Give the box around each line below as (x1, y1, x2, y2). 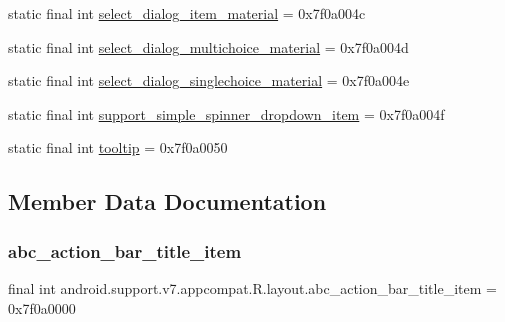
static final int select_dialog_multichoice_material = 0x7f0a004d (8, 36, 409, 57)
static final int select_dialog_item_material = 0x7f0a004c (8, 3, 366, 23)
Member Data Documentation (8, 186, 327, 217)
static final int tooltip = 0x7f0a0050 (8, 137, 228, 158)
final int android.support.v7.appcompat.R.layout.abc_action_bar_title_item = (8, 277, 497, 298)
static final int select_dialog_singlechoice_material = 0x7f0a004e (8, 70, 410, 91)
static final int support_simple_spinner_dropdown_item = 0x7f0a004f (8, 103, 445, 124)
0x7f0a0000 (8, 297, 76, 318)
